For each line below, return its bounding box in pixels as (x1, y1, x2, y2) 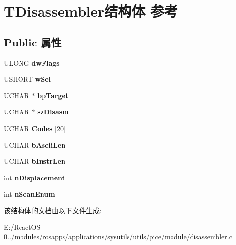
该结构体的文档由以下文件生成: (4, 205, 102, 215)
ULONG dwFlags (4, 57, 60, 67)
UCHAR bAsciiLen (4, 139, 66, 150)
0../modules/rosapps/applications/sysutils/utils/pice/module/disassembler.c (4, 231, 232, 242)
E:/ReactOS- (4, 222, 43, 232)
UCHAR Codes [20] (4, 123, 65, 133)
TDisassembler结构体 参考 (4, 1, 178, 21)
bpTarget (37, 90, 69, 100)
